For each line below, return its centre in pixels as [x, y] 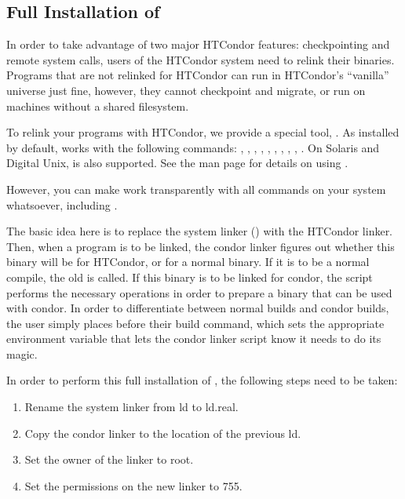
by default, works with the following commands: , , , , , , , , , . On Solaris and [193, 147]
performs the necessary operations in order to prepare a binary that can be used [199, 292]
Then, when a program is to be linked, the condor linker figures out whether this [201, 246]
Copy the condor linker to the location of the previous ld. [163, 433]
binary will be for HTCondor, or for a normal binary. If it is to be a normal [188, 262]
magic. [22, 353]
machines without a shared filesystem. [98, 106]
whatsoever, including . [62, 204]
